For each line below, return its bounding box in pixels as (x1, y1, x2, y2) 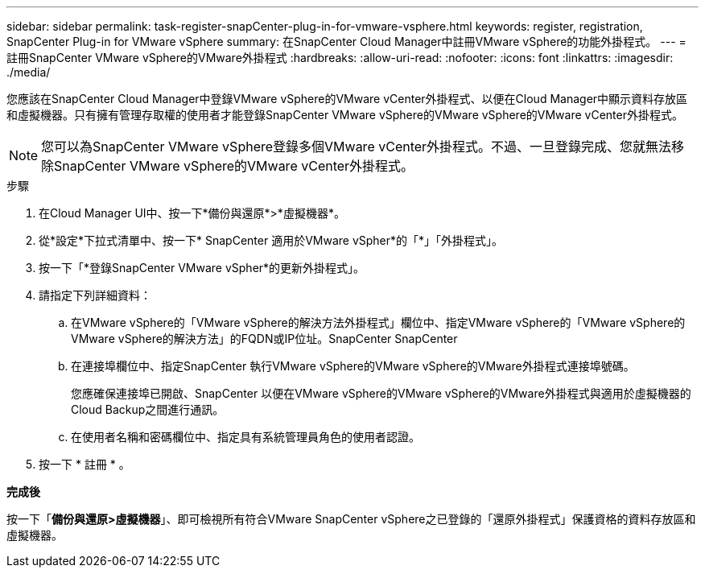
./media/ (6, 65, 51, 79)
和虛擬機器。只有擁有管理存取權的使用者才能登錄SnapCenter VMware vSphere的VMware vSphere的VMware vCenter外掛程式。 (6, 108, 683, 122)
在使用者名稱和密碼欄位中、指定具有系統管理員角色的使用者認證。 (71, 430, 420, 444)
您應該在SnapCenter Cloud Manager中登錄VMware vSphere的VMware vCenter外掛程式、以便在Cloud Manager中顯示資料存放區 (6, 92, 688, 105)
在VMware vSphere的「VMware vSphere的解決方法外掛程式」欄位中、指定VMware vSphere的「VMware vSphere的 (71, 316, 686, 329)
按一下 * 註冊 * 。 (39, 457, 130, 471)
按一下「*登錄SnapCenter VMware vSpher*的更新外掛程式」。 (39, 261, 365, 275)
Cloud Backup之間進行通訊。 (71, 403, 225, 416)
